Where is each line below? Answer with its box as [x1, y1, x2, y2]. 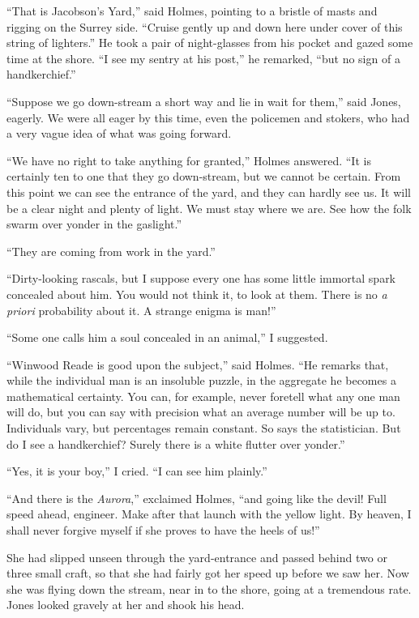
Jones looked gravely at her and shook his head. [6, 596, 245, 613]
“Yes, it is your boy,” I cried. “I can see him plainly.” [6, 462, 267, 479]
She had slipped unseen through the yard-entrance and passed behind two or [6, 548, 387, 565]
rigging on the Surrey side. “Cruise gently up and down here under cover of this [6, 18, 403, 35]
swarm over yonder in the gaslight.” [6, 215, 182, 232]
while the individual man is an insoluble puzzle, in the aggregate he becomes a [6, 372, 396, 389]
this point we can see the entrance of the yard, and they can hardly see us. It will [6, 183, 411, 200]
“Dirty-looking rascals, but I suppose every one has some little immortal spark [6, 270, 396, 287]
